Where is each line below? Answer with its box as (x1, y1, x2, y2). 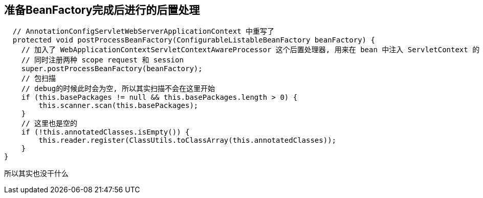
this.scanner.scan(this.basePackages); (38, 101, 199, 110)
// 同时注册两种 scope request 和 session (21, 56, 184, 64)
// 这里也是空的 (21, 119, 78, 128)
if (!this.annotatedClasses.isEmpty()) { (21, 128, 190, 137)
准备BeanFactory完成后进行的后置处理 (4, 4, 200, 16)
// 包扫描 (21, 74, 56, 83)
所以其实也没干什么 (4, 169, 69, 178)
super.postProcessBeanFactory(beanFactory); (21, 64, 203, 73)
